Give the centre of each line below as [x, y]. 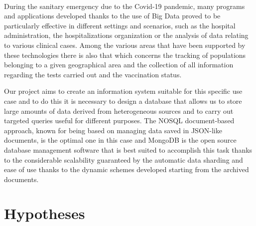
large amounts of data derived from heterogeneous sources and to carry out [119, 111]
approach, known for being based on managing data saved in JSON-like [113, 130]
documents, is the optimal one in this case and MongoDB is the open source [120, 140]
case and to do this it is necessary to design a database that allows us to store [123, 101]
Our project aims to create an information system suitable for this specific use [123, 91]
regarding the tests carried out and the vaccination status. [93, 74]
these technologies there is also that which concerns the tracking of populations [125, 55]
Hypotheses [45, 213]
